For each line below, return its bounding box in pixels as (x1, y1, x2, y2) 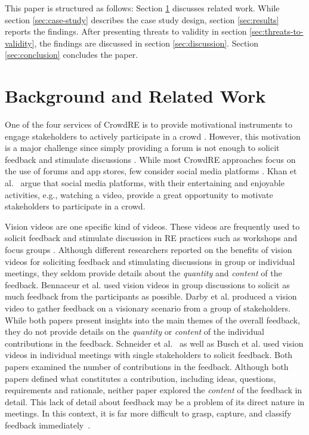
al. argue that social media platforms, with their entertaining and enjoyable (5, 177, 285, 189)
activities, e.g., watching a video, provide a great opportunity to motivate (5, 188, 273, 200)
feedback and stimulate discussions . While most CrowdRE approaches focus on (5, 153, 296, 165)
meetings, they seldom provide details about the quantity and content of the (5, 267, 282, 279)
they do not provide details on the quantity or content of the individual (5, 325, 265, 338)
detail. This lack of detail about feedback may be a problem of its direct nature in (5, 395, 305, 408)
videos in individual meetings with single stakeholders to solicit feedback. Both (5, 348, 293, 361)
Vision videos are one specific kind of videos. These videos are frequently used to (5, 220, 300, 232)
